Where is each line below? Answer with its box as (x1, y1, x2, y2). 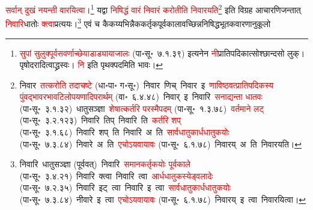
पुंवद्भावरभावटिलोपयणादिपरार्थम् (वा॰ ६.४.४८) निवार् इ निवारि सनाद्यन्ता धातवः (19, 90, 263, 103)
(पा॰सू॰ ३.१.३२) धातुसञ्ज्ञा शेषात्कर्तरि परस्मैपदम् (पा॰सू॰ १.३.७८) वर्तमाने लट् (19, 102, 264, 114)
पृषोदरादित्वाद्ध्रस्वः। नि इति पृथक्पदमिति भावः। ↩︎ (19, 58, 163, 71)
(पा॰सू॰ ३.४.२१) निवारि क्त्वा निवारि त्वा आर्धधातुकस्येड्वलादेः (19, 169, 213, 182)
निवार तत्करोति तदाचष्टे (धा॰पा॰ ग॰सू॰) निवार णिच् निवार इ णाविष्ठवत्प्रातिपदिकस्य (19, 78, 274, 91)
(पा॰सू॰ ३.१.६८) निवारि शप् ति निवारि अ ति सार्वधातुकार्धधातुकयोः (19, 126, 229, 138)
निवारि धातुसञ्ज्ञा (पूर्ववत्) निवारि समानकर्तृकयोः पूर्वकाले (19, 158, 191, 170)
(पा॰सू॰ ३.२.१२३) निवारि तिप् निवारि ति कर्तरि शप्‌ (19, 114, 181, 126)
